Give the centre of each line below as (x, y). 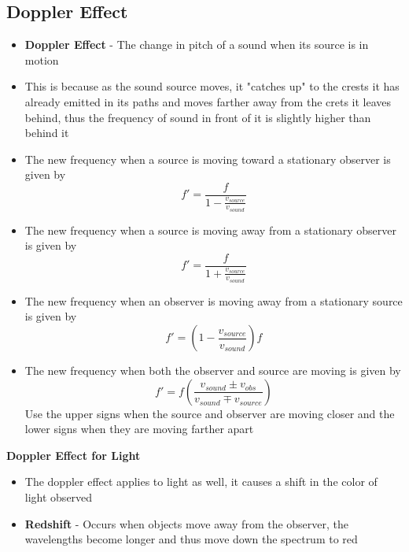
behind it (47, 133)
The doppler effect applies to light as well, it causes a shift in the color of (201, 482)
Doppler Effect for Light (74, 455)
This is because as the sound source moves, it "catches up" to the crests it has (212, 86)
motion (42, 59)
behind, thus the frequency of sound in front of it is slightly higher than (198, 117)
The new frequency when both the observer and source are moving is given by (213, 370)
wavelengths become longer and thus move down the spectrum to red (191, 539)
